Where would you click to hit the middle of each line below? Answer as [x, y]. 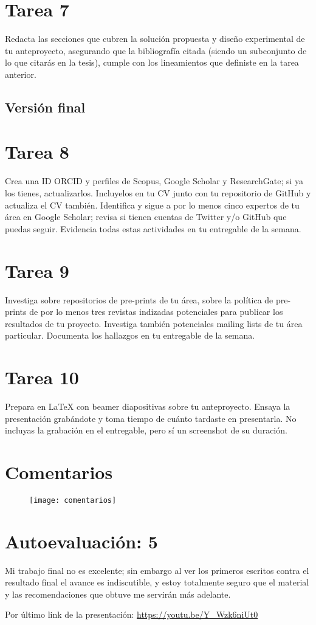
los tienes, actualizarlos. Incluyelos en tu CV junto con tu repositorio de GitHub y [158, 193]
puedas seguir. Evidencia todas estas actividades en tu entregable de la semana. [153, 228]
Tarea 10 [42, 377]
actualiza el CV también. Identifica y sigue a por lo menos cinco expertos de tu [152, 205]
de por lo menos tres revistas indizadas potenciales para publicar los [156, 312]
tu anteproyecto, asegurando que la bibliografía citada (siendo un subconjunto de [156, 50]
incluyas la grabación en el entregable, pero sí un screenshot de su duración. [146, 430]
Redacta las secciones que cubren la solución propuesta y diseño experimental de [155, 39]
